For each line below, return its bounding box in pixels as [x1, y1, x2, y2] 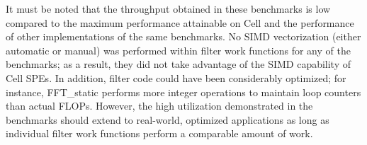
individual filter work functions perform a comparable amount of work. [6, 126, 313, 141]
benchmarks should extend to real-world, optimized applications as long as [6, 112, 329, 127]
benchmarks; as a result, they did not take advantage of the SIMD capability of [6, 57, 351, 71]
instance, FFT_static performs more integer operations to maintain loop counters [6, 84, 361, 99]
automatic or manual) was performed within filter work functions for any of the [6, 42, 351, 57]
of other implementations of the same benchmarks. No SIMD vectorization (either [6, 29, 361, 44]
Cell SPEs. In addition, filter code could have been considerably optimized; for [6, 70, 346, 85]
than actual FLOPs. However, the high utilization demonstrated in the [6, 98, 313, 113]
